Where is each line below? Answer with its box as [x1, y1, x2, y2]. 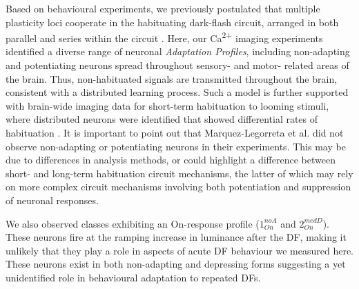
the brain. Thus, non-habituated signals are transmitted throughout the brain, [6, 71, 338, 86]
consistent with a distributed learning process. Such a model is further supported [6, 85, 349, 99]
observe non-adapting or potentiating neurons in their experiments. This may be [6, 139, 346, 153]
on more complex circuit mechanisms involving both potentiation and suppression [6, 179, 351, 194]
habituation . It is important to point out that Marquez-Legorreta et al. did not [6, 126, 344, 139]
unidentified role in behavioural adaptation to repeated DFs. [6, 270, 261, 284]
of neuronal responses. [6, 192, 99, 207]
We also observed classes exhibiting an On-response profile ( [6, 216, 260, 230]
